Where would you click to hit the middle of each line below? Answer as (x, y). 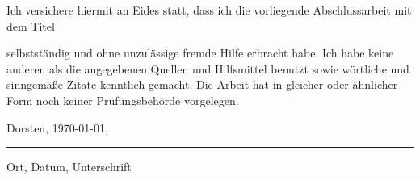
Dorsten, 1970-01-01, (57, 127)
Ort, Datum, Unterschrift (69, 167)
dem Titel (31, 25)
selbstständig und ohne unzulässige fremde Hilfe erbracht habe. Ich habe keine (200, 53)
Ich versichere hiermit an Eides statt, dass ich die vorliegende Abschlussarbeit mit (209, 10)
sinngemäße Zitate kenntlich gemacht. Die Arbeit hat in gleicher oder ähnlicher (202, 84)
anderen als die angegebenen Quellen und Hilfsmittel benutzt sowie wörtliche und (208, 68)
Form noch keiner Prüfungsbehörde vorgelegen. (123, 100)
